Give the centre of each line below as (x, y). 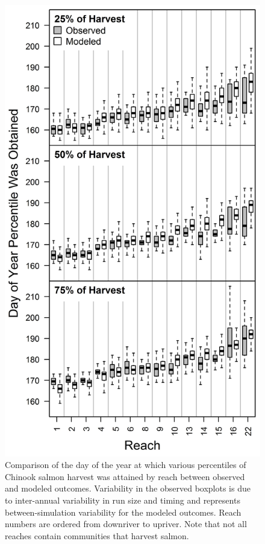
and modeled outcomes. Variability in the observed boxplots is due (128, 488)
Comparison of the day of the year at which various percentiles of (126, 465)
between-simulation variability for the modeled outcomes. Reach (123, 512)
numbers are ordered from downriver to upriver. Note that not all (126, 524)
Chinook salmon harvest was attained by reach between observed (125, 476)
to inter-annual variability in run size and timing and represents (123, 500)
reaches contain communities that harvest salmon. (97, 535)
